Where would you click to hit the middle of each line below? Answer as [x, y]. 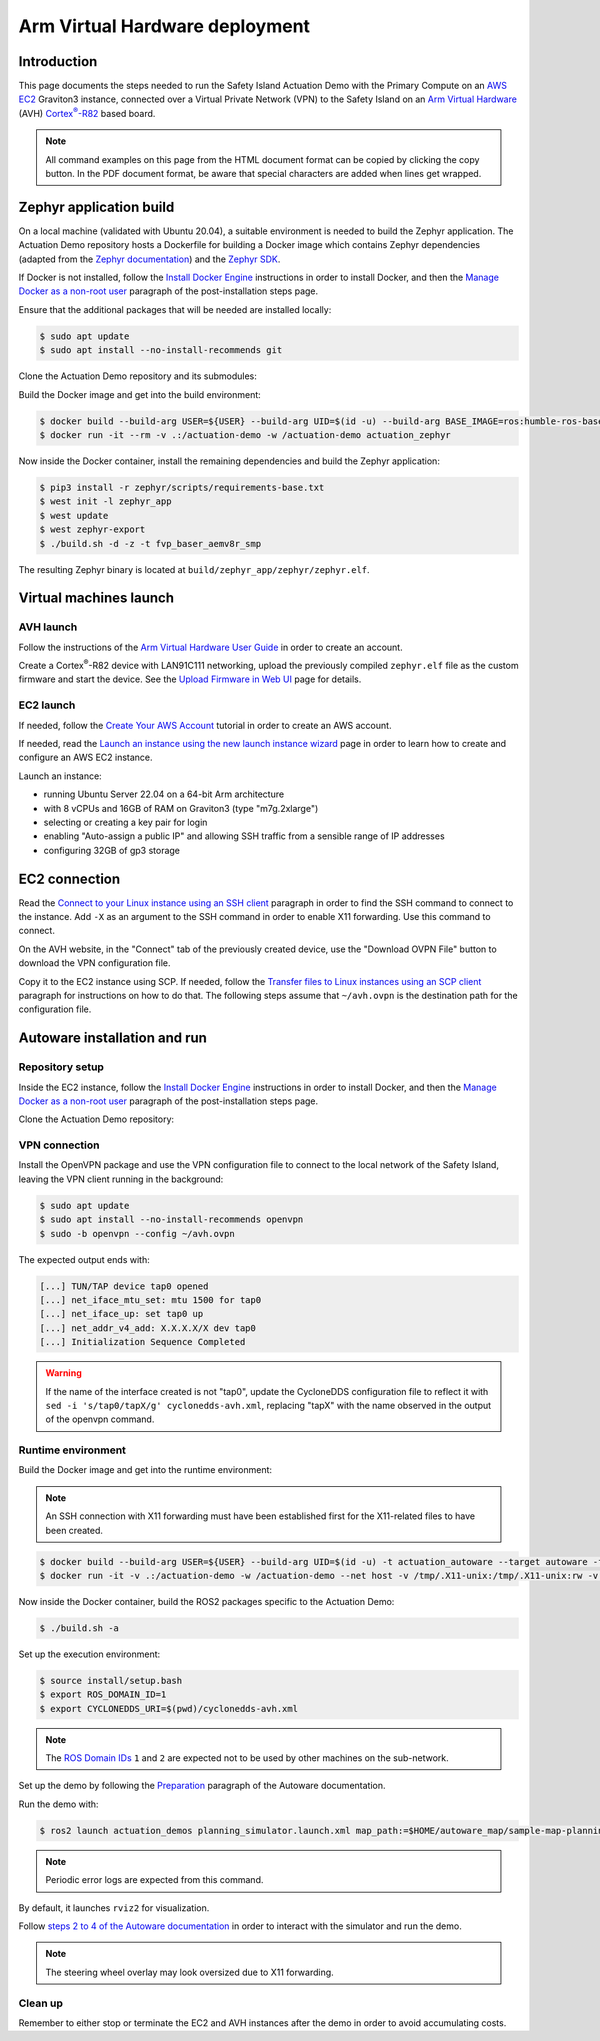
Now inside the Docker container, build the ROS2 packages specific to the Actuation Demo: [206, 1601]
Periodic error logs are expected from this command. [154, 1880]
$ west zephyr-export [92, 529]
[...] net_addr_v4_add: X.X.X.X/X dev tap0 [148, 1328]
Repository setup [61, 1067]
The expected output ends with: [84, 1259]
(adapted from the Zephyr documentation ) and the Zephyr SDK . [149, 259]
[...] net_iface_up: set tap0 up [121, 1314]
